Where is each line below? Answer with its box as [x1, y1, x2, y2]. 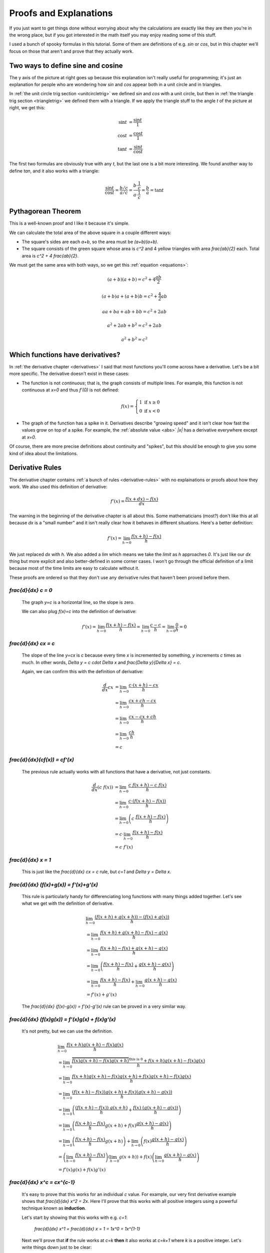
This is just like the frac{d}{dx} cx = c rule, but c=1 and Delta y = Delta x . [21, 869, 171, 875]
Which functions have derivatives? [9, 350, 120, 359]
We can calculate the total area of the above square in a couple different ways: [9, 230, 171, 236]
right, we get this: [9, 105, 45, 111]
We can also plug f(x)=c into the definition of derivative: [21, 608, 137, 614]
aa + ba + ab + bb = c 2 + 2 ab [102, 308, 167, 314]
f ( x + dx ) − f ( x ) [125, 496, 158, 502]
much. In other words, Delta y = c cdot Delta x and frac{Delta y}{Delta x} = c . [21, 659, 181, 665]
